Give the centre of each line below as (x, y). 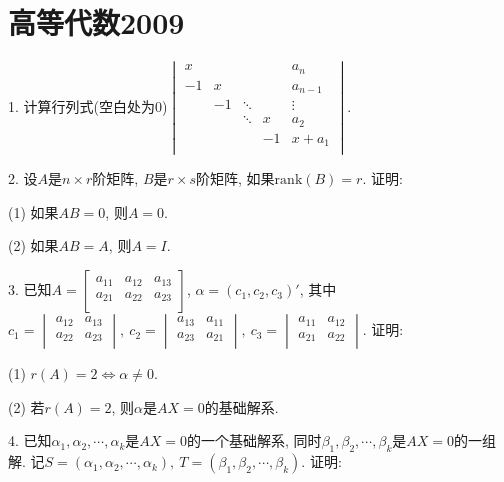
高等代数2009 (96, 22)
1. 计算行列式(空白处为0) (88, 105)
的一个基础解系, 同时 (254, 440)
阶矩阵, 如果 (235, 178)
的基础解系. (241, 406)
